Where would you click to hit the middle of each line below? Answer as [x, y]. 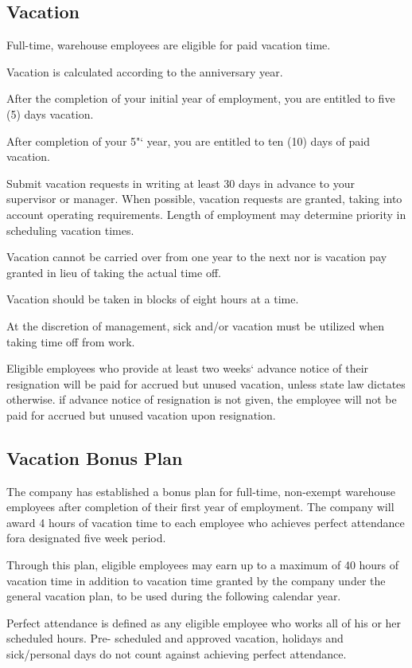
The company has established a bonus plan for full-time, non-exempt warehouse [201, 491]
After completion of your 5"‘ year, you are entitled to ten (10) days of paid [188, 141]
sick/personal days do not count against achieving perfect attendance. [177, 654]
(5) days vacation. [50, 113]
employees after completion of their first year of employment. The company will [200, 507]
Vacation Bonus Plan [95, 457]
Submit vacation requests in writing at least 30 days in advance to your [181, 183]
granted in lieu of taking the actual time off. [114, 272]
